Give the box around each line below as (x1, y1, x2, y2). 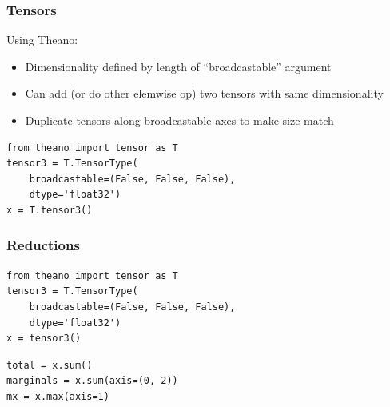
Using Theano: (6, 31, 78, 48)
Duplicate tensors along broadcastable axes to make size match (25, 112, 334, 128)
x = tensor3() (6, 333, 82, 345)
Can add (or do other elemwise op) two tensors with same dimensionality (25, 85, 384, 102)
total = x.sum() (6, 359, 93, 371)
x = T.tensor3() (6, 204, 93, 216)
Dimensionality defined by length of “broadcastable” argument (25, 58, 332, 74)
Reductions (6, 235, 80, 255)
